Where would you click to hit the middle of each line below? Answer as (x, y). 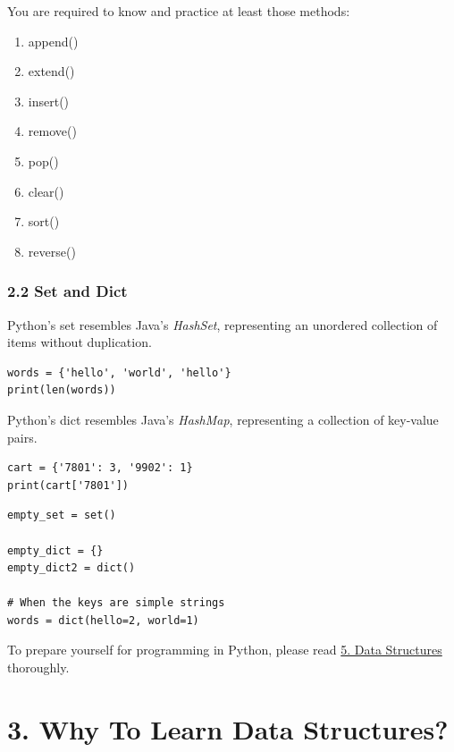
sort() (44, 221)
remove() (52, 131)
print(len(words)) (62, 390)
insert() (49, 101)
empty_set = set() (62, 515)
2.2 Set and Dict (67, 291)
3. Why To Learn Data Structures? (228, 728)
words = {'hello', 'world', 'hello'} (119, 372)
